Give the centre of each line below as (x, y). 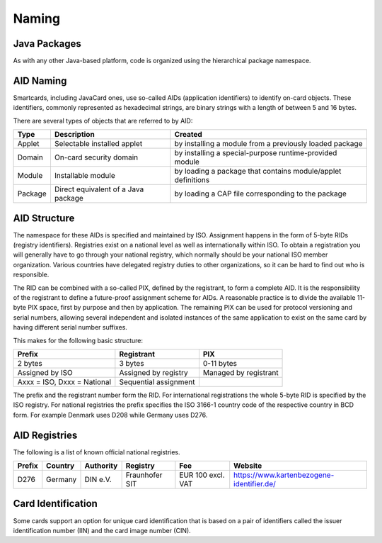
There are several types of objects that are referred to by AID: (103, 121)
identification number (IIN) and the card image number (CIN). (102, 530)
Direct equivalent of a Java (99, 189)
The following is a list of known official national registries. (97, 452)
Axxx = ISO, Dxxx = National (64, 381)
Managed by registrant (241, 372)
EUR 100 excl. (202, 475)
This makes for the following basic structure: (78, 340)
